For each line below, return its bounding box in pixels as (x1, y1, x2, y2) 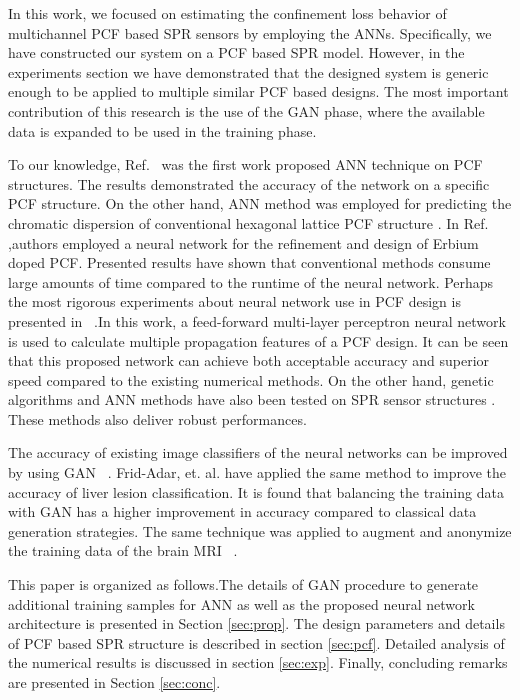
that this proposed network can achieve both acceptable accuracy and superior (8, 350, 490, 371)
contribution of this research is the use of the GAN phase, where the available (8, 100, 485, 121)
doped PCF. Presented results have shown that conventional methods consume (8, 252, 491, 273)
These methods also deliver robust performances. (8, 408, 307, 429)
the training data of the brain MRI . (8, 540, 238, 561)
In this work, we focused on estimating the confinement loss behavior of (8, 3, 447, 23)
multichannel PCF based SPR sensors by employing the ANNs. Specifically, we (8, 22, 492, 43)
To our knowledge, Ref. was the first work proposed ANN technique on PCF (8, 154, 483, 175)
